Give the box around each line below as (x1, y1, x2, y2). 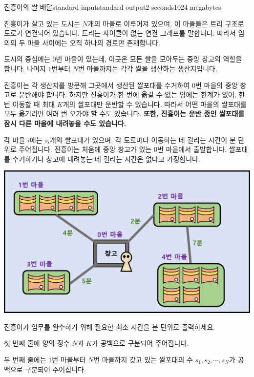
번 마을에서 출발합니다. (157, 144, 227, 154)
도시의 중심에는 (4, 54, 50, 64)
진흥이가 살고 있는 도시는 (4, 18, 80, 28)
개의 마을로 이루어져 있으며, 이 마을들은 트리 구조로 (87, 18, 244, 28)
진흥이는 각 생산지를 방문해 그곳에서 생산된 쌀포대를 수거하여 (4, 80, 190, 90)
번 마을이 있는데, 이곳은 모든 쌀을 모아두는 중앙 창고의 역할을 (56, 54, 242, 64)
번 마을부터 (52, 354, 86, 364)
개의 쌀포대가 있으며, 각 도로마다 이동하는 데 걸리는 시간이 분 (49, 134, 236, 145)
